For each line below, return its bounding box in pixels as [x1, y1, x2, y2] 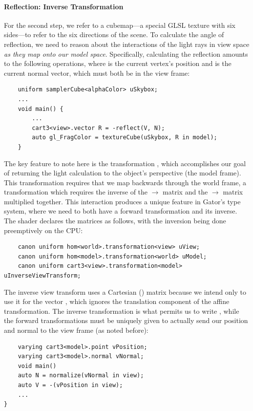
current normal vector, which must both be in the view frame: [4, 67, 190, 78]
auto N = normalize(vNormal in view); [18, 372, 144, 379]
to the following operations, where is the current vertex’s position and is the [4, 58, 232, 68]
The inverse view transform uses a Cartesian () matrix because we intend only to [4, 286, 247, 297]
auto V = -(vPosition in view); [18, 381, 123, 389]
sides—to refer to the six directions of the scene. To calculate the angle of [4, 29, 224, 40]
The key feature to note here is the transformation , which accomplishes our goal [4, 158, 246, 168]
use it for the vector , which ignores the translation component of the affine [4, 296, 230, 306]
